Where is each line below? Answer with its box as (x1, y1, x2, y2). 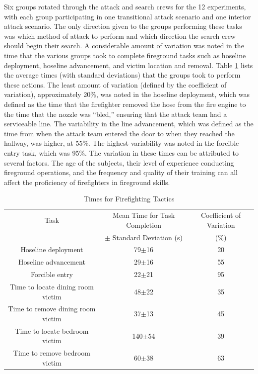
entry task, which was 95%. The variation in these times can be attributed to (4, 147, 239, 158)
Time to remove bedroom (13, 348, 91, 358)
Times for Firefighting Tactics (83, 193, 175, 204)
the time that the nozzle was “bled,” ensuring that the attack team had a (4, 108, 227, 119)
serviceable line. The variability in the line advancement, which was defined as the (4, 118, 254, 129)
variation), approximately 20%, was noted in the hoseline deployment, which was (4, 89, 250, 99)
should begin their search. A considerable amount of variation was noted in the (4, 40, 244, 51)
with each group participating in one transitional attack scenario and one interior (4, 11, 251, 21)
